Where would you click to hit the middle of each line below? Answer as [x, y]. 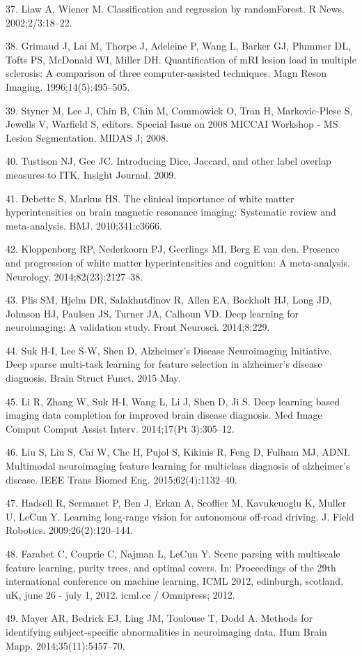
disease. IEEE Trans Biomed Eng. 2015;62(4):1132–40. [121, 479]
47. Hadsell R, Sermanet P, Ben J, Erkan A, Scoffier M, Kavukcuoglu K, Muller [176, 503]
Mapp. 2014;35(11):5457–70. [65, 645]
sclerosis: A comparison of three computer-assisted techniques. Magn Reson [166, 73]
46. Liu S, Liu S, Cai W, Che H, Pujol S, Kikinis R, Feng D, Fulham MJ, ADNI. [178, 452]
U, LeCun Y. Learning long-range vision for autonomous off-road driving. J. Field [180, 516]
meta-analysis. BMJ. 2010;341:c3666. [84, 225]
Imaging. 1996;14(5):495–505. [68, 86]
